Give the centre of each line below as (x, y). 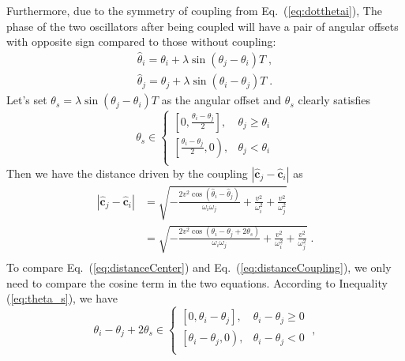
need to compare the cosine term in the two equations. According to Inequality (197, 282)
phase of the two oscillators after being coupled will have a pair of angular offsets (202, 26)
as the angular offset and (221, 100)
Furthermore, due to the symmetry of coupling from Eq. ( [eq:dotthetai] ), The (194, 10)
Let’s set (27, 100)
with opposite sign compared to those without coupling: (141, 41)
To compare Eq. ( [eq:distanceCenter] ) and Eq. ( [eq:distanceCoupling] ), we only (199, 267)
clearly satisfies (334, 100)
